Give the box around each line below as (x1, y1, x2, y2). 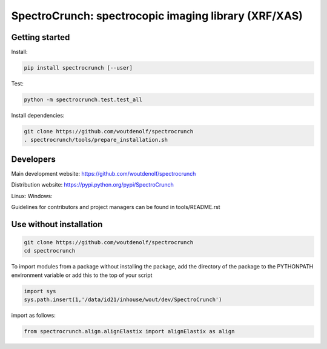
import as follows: (11, 312, 56, 319)
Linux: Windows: (11, 192, 53, 199)
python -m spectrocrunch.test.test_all (24, 96, 142, 103)
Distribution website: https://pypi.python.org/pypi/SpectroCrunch (11, 181, 174, 188)
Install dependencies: (11, 112, 65, 119)
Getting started (11, 32, 70, 42)
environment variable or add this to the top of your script (11, 271, 153, 279)
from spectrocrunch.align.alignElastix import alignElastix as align (24, 328, 235, 335)
